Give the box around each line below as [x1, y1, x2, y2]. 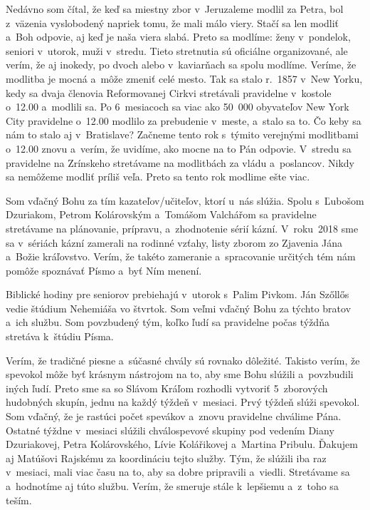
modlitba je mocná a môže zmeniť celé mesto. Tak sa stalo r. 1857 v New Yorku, [6, 71, 363, 86]
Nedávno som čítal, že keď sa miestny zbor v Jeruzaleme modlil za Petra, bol [6, 1, 344, 16]
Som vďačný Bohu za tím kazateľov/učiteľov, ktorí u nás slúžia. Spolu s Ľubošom [6, 193, 364, 208]
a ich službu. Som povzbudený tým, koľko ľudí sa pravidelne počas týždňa [6, 315, 329, 330]
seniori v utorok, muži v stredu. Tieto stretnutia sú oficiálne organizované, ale [6, 43, 348, 58]
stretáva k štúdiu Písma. [6, 329, 114, 344]
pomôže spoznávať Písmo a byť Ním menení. [6, 262, 202, 277]
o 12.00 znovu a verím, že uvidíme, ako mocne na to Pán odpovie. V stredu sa [6, 141, 351, 155]
